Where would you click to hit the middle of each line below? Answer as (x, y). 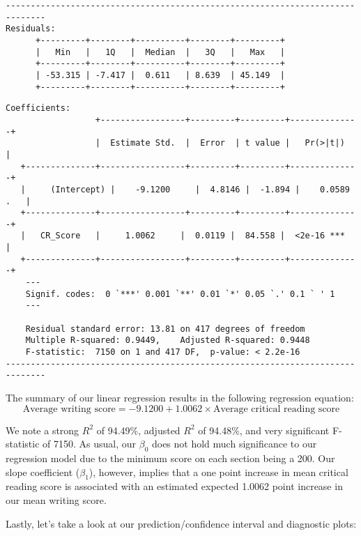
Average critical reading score (276, 409)
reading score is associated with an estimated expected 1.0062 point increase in (174, 486)
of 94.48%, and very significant (264, 430)
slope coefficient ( (43, 472)
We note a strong (43, 430)
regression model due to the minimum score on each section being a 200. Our (170, 458)
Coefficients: (38, 108)
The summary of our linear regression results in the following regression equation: (180, 397)
